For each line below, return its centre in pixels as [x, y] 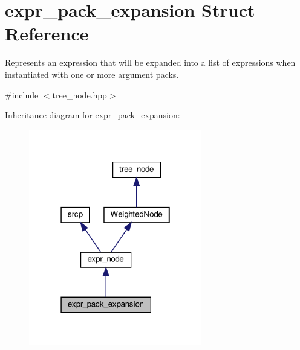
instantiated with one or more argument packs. [92, 74]
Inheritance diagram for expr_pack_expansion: [93, 115]
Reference [47, 33]
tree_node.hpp [80, 94]
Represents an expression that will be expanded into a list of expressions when [150, 62]
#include [22, 94]
